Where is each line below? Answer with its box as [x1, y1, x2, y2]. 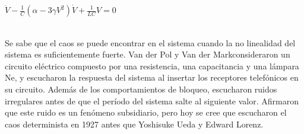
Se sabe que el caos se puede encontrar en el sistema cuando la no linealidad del [5, 36, 296, 49]
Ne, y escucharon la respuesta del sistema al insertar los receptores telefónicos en [5, 71, 299, 84]
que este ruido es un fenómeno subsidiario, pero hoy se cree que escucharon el [5, 106, 287, 119]
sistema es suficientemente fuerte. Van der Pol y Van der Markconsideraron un [5, 48, 290, 60]
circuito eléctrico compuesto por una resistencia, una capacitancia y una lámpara [5, 59, 299, 72]
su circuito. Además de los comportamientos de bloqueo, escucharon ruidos [5, 82, 277, 95]
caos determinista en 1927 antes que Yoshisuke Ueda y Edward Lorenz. [5, 117, 264, 130]
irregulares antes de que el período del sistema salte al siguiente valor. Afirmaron [5, 94, 299, 107]
